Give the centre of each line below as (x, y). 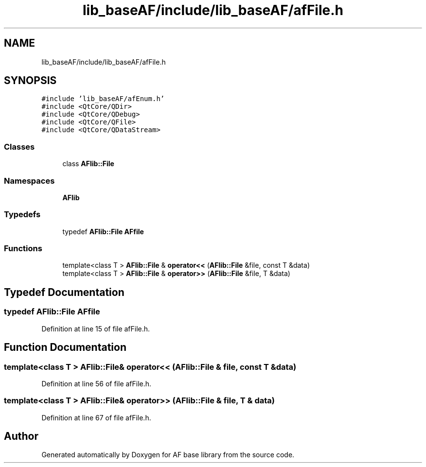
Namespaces (29, 181)
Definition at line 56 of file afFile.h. (97, 383)
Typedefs (22, 215)
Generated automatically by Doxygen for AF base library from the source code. (168, 455)
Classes (19, 147)
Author (21, 436)
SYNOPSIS (30, 81)
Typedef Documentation (64, 292)
